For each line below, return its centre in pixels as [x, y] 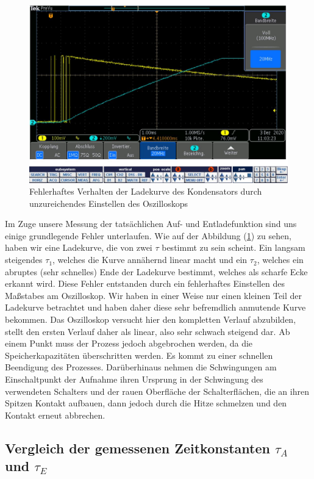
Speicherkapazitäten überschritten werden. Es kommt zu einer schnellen [139, 355]
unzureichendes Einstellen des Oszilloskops [109, 203]
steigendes [24, 260]
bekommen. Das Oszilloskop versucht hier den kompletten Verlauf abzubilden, [151, 319]
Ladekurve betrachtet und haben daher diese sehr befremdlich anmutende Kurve [155, 307]
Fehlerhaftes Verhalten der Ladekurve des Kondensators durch [146, 191]
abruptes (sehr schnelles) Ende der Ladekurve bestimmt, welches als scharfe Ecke [156, 271]
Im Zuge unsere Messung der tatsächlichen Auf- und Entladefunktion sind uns [151, 224]
